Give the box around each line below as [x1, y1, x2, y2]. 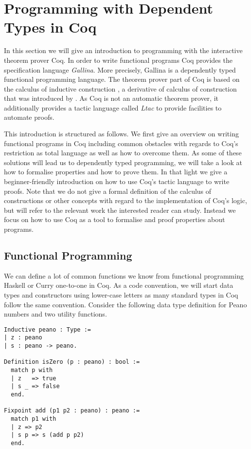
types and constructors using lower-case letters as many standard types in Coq [4, 289, 238, 299]
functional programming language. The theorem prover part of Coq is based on [4, 74, 240, 84]
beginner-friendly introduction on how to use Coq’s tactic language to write [4, 176, 230, 187]
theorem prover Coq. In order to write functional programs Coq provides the [4, 55, 233, 65]
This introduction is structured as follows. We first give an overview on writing [4, 129, 239, 139]
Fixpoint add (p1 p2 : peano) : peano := [4, 407, 140, 414]
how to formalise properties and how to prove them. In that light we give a [4, 167, 228, 177]
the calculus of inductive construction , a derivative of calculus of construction [4, 83, 237, 94]
